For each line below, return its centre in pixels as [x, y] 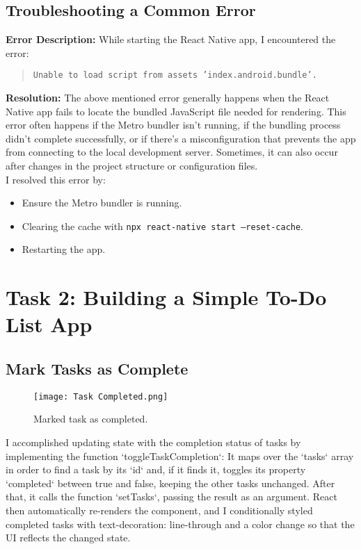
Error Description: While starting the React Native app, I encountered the [171, 39]
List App [49, 324]
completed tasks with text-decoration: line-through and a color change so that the [180, 524]
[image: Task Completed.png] [101, 396]
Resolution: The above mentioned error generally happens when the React [168, 98]
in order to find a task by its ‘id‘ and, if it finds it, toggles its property [156, 469]
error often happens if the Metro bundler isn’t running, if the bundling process [173, 125]
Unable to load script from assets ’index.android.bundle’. [175, 75]
